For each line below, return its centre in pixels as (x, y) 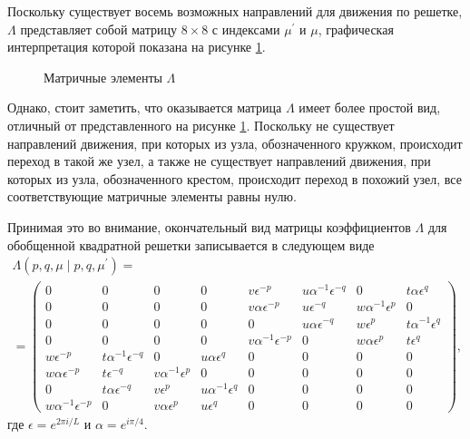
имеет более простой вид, (370, 107)
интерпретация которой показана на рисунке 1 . (137, 47)
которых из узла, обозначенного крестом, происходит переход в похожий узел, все (235, 178)
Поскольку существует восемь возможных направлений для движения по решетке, (235, 11)
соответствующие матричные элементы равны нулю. (152, 196)
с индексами (246, 29)
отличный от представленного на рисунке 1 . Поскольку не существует (201, 125)
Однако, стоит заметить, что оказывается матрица (145, 107)
